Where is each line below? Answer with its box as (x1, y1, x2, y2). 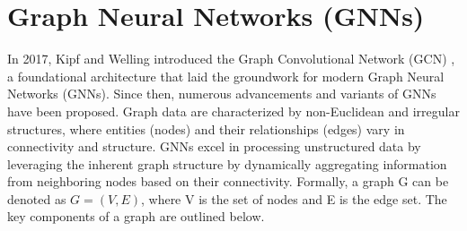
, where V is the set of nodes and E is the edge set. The (140, 189, 447, 208)
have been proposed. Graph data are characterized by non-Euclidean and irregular (7, 101, 460, 120)
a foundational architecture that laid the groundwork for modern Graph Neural (7, 66, 445, 85)
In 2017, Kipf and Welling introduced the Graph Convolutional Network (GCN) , (7, 49, 455, 68)
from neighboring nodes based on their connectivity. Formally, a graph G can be (7, 172, 449, 191)
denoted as (7, 189, 66, 208)
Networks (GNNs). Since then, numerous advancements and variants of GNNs (7, 84, 436, 103)
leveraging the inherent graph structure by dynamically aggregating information (7, 154, 447, 173)
